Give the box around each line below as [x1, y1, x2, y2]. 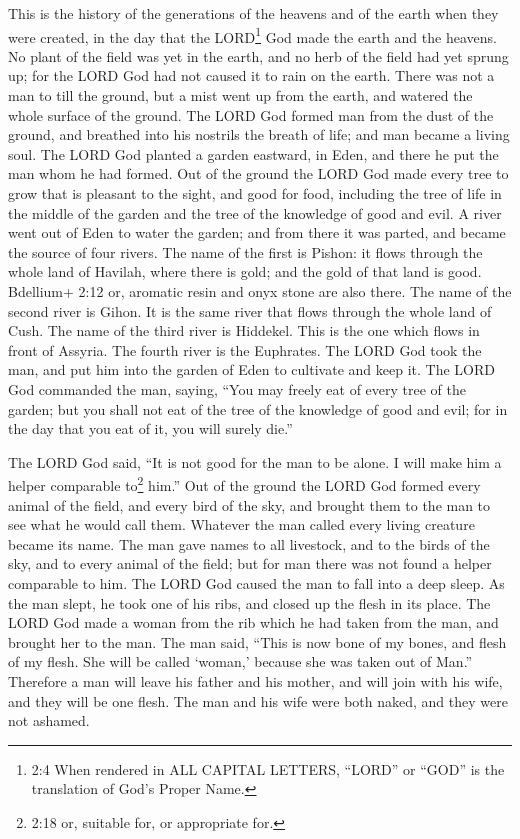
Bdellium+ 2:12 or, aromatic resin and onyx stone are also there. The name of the [8, 280, 512, 301]
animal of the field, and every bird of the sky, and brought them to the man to [8, 494, 491, 515]
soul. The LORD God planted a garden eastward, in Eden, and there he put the [8, 143, 499, 164]
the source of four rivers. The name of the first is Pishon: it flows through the [8, 241, 483, 262]
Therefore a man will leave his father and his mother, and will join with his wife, [8, 670, 503, 691]
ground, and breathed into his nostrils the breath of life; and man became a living [8, 124, 510, 145]
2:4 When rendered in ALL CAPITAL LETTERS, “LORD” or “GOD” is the [31, 758, 505, 779]
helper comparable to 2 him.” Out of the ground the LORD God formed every [8, 472, 481, 495]
